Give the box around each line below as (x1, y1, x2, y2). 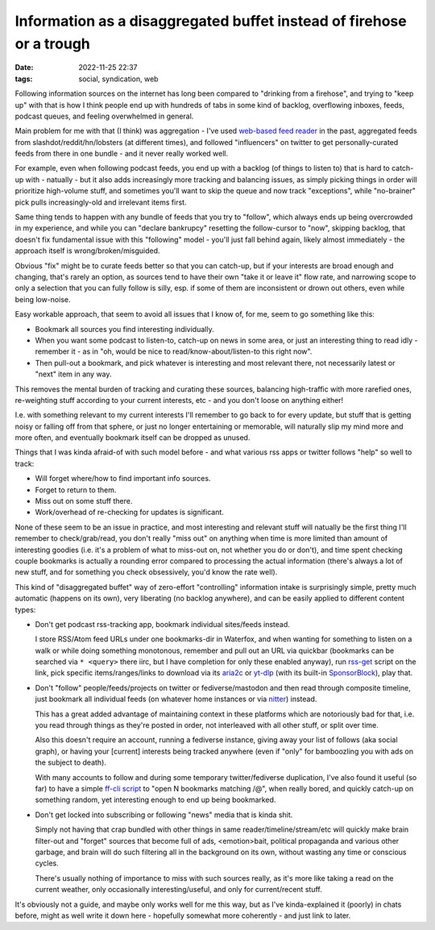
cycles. (35, 858, 60, 868)
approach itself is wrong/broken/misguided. (14, 246, 160, 255)
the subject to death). (35, 758, 106, 767)
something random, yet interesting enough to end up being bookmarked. (35, 795, 276, 805)
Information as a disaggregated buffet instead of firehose (14, 12, 407, 30)
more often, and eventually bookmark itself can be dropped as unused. (14, 433, 251, 442)
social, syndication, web (78, 73, 159, 84)
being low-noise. (14, 294, 71, 304)
